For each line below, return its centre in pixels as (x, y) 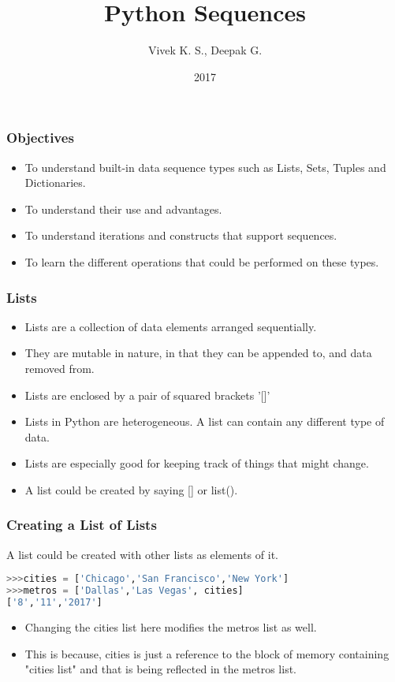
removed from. (60, 368)
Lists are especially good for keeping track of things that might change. (197, 463)
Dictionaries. (55, 183)
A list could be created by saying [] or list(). (131, 489)
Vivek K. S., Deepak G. (205, 50)
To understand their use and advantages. (123, 209)
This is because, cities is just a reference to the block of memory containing (207, 653)
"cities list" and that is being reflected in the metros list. (160, 669)
